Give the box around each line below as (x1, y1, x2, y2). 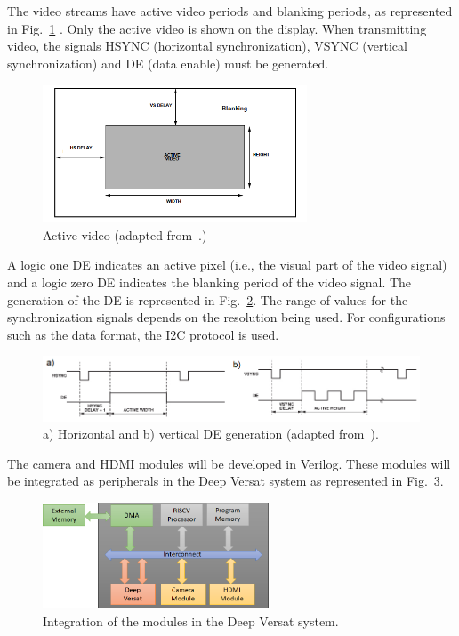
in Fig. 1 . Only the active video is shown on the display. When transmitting (7, 19, 427, 37)
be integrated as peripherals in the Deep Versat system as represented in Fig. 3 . (7, 471, 444, 490)
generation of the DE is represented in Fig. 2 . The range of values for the (7, 290, 408, 309)
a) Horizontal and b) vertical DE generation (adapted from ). (43, 424, 379, 443)
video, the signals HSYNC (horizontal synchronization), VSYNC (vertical (7, 36, 407, 55)
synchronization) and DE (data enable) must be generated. (7, 53, 329, 72)
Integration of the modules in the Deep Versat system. (43, 611, 339, 630)
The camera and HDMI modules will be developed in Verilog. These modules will (7, 454, 451, 472)
